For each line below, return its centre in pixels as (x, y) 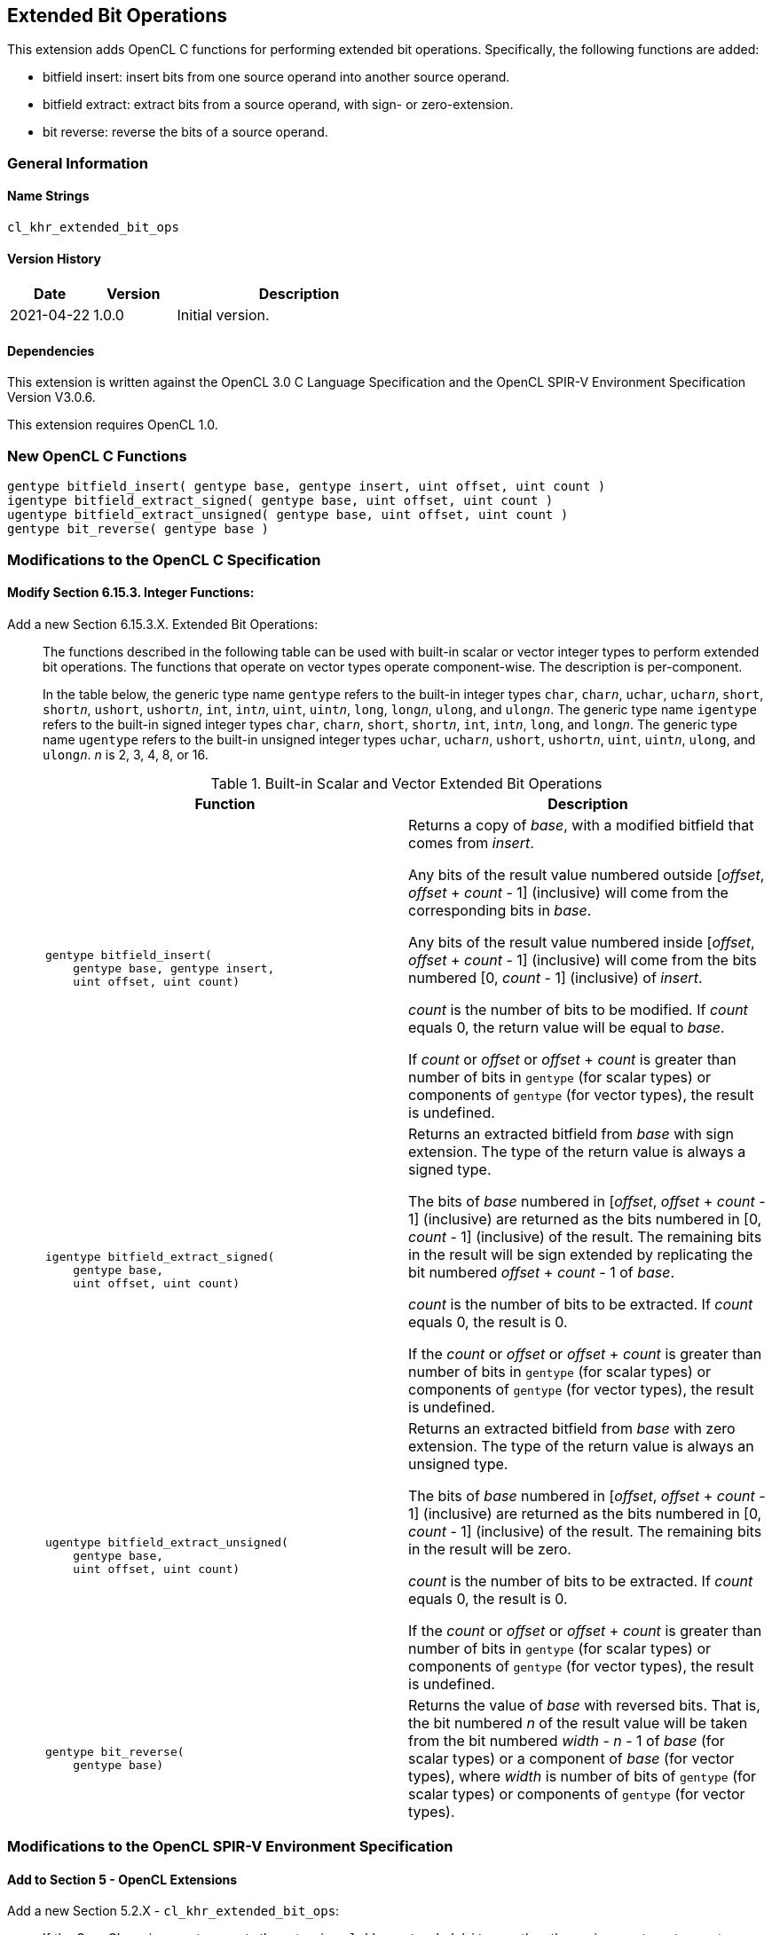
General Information (78, 163)
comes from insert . (471, 842)
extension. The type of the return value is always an (581, 1446)
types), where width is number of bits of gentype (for (583, 1776)
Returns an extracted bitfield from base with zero (572, 1428)
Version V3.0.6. (51, 397)
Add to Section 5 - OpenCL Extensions (122, 1879)
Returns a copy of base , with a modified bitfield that (581, 825)
